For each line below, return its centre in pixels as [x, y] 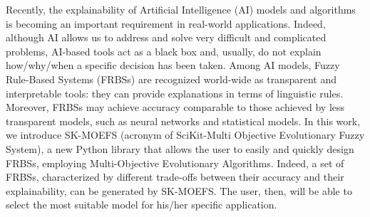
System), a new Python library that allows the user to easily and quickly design [180, 148]
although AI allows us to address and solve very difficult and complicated [166, 37]
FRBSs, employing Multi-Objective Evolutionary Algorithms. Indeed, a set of [175, 163]
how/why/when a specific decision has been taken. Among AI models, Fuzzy [173, 65]
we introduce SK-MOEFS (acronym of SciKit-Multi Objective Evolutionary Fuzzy [185, 135]
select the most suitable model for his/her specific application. [142, 205]
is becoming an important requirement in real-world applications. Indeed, [166, 23]
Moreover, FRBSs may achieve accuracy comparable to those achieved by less [175, 107]
